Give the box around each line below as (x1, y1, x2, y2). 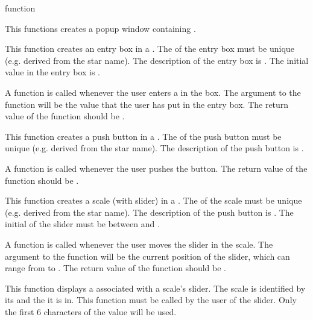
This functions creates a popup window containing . (5, 22, 196, 34)
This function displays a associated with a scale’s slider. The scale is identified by (5, 281, 306, 294)
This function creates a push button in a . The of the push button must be (5, 130, 282, 142)
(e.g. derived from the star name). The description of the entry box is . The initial (5, 54, 309, 66)
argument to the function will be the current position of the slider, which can (5, 249, 290, 262)
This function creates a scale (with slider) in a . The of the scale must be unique (5, 194, 302, 207)
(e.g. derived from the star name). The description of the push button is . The (5, 205, 294, 218)
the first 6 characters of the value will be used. (5, 305, 177, 318)
